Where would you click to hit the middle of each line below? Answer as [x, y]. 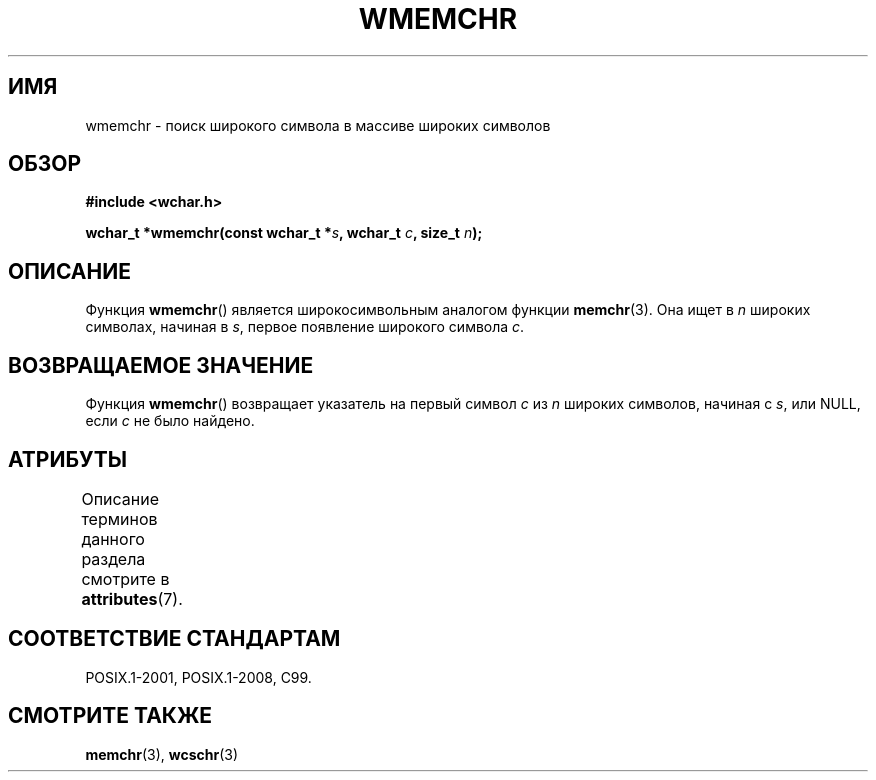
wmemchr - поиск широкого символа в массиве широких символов [318, 125]
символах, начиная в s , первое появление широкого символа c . [305, 327]
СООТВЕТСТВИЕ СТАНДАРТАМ [174, 639]
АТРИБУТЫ [68, 459]
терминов [119, 518]
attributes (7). [132, 598]
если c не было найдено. [170, 421]
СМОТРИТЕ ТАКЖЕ [110, 716]
